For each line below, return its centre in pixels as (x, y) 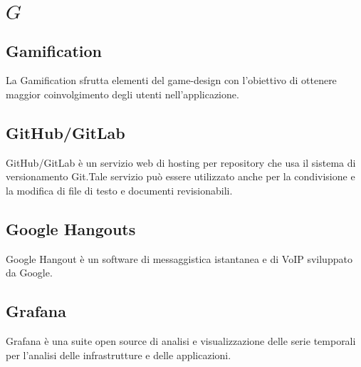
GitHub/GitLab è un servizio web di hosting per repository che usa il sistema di (181, 162)
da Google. (29, 273)
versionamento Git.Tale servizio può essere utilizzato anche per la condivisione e (180, 176)
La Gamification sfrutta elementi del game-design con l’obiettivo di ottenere (171, 80)
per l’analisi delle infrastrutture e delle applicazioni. (119, 355)
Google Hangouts (71, 228)
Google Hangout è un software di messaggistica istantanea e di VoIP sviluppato (179, 258)
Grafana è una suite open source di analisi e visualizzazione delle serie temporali (181, 341)
